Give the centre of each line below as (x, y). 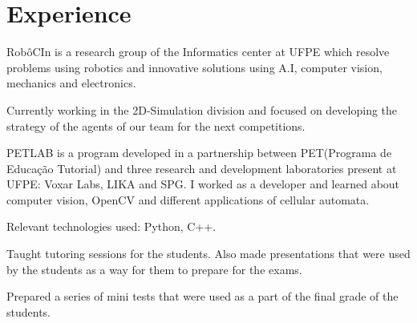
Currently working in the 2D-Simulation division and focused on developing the (202, 109)
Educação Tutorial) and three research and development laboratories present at (202, 168)
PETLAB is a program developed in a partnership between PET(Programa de (199, 153)
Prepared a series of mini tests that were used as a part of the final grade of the (202, 296)
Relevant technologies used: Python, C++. (111, 226)
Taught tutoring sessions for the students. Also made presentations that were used (208, 254)
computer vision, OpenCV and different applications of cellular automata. (188, 199)
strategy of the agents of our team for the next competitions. (156, 125)
